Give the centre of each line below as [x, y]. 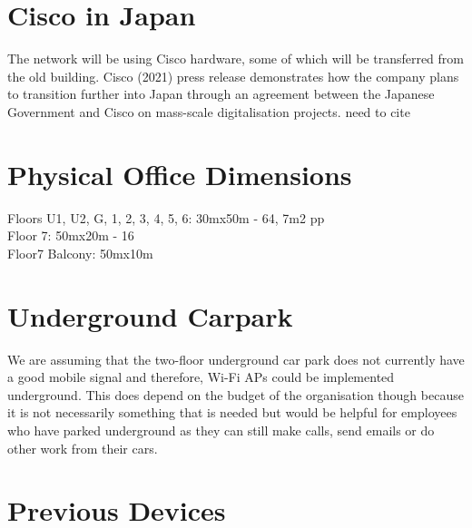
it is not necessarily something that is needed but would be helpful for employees [232, 412]
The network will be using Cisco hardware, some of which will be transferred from [236, 59]
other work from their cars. [83, 448]
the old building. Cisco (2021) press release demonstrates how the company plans [233, 76]
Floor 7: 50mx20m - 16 [71, 235]
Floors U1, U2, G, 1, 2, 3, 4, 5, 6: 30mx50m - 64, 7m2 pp [166, 217]
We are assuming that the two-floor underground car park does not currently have [236, 359]
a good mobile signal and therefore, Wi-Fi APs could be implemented [201, 377]
